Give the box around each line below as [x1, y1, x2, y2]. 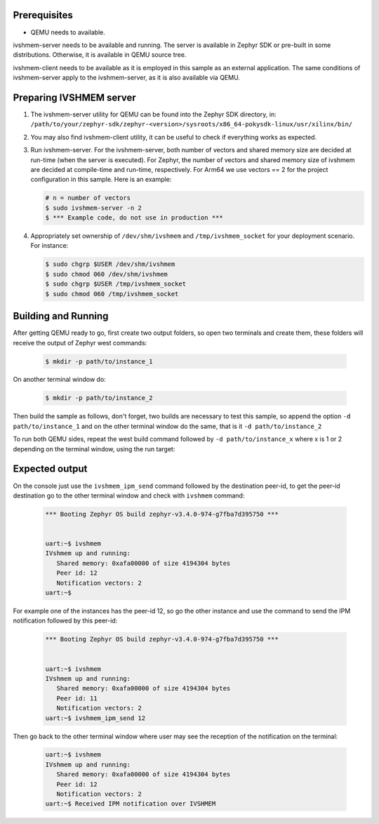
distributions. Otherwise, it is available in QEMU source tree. [13, 51, 187, 59]
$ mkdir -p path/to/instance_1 [45, 357, 154, 365]
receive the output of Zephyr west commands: [13, 338, 147, 347]
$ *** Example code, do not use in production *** [45, 214, 224, 222]
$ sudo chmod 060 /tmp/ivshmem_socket [45, 290, 179, 298]
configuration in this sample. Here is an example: [30, 175, 172, 184]
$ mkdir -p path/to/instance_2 [45, 394, 154, 402]
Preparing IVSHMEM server [13, 91, 136, 103]
